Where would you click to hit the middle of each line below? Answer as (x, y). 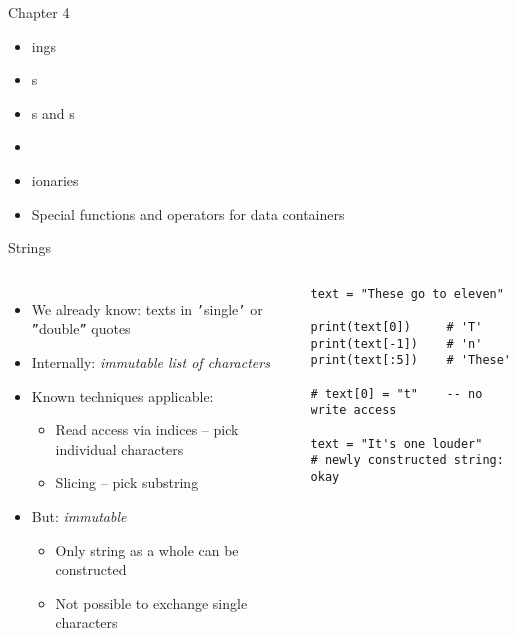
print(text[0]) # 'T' (396, 327)
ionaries (55, 179)
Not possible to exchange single (151, 602)
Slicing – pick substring (127, 482)
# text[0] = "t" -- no (396, 393)
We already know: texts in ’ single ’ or (147, 308)
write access (353, 410)
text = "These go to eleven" (407, 293)
